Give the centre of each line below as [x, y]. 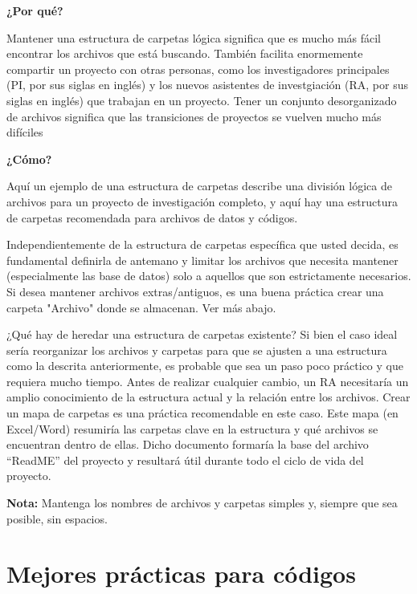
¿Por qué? [35, 10]
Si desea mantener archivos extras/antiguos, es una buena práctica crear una [195, 291]
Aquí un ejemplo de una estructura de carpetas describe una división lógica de [199, 186]
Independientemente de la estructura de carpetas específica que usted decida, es [202, 244]
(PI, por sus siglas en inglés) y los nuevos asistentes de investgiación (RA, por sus [207, 85]
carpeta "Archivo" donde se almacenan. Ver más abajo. [141, 307]
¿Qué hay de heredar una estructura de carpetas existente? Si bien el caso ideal [202, 334]
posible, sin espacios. [57, 518]
